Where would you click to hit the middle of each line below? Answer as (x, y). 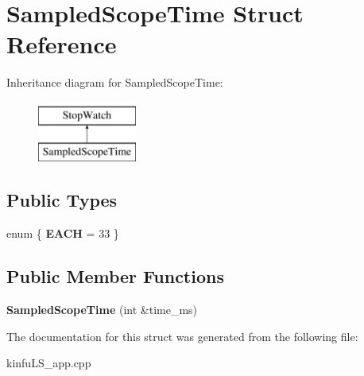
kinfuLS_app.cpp (49, 363)
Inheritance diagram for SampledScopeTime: (115, 82)
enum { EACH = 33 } (63, 233)
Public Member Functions (115, 276)
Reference (62, 44)
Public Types (62, 200)
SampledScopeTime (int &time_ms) (102, 310)
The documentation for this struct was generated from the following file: (182, 336)
